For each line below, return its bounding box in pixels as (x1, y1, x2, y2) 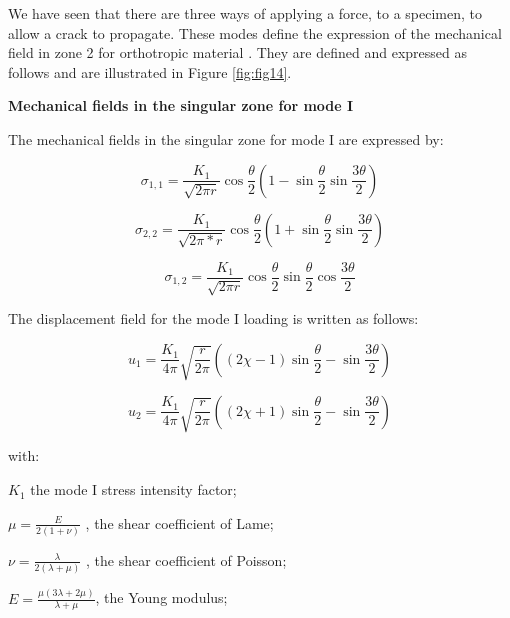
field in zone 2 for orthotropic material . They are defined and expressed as (8, 42, 467, 63)
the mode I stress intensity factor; (30, 479, 237, 500)
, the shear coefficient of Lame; (85, 512, 274, 533)
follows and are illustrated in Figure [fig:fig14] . (8, 61, 292, 82)
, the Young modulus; (95, 587, 228, 608)
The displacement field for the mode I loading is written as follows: (8, 308, 419, 329)
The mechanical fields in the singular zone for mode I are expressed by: (8, 128, 444, 149)
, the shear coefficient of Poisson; (85, 549, 287, 570)
